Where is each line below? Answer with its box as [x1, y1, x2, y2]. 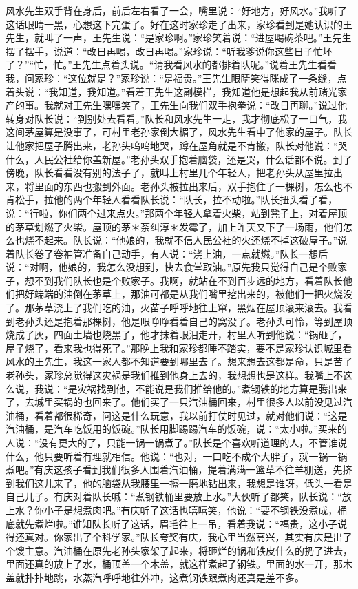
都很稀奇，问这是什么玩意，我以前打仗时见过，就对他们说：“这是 [53, 408, 348, 422]
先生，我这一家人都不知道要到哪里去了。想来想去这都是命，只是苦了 [43, 354, 352, 369]
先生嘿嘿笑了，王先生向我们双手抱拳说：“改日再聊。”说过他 [82, 98, 348, 112]
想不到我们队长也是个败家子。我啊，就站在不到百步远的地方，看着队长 [24, 273, 343, 287]
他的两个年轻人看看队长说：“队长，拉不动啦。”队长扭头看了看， [53, 192, 338, 207]
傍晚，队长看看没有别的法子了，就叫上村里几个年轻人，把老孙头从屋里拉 [6, 165, 333, 180]
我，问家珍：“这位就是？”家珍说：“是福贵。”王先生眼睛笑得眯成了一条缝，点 [6, 70, 347, 85]
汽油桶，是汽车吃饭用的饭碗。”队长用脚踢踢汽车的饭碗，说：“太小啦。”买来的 [6, 422, 347, 436]
